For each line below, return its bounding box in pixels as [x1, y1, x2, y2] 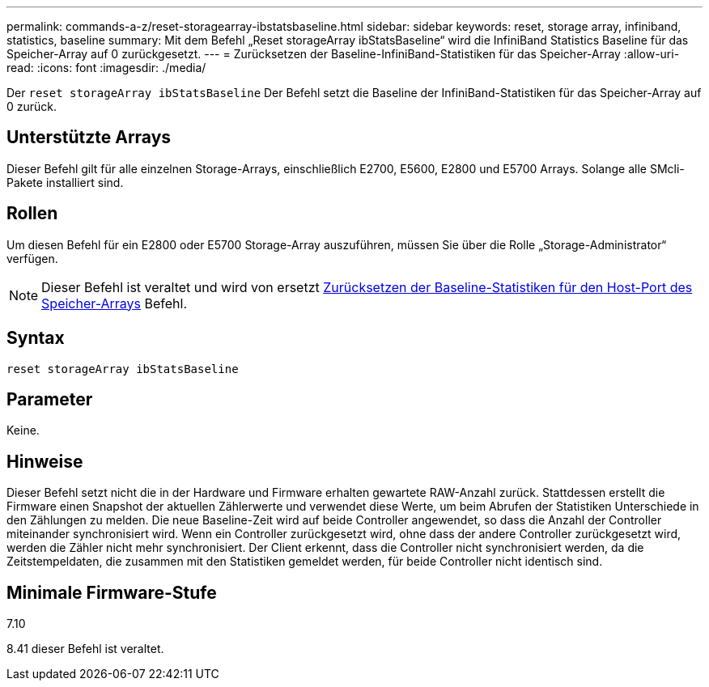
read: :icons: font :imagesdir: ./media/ [6, 61, 206, 74]
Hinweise [6, 451, 83, 472]
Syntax [6, 328, 65, 349]
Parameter [6, 388, 93, 409]
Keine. [6, 423, 40, 438]
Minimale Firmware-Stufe [6, 582, 217, 603]
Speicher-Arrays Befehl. [41, 295, 188, 312]
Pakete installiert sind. [6, 175, 124, 189]
